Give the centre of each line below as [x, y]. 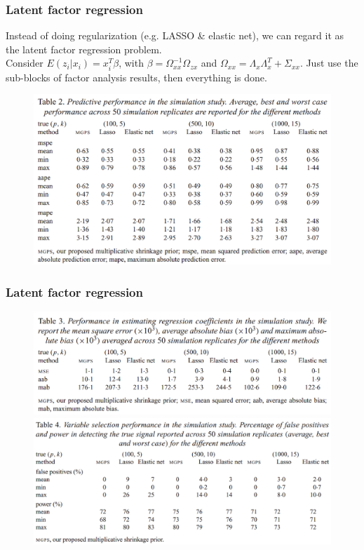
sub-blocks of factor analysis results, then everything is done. [136, 77]
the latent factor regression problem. [84, 49]
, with [131, 63]
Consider [25, 63]
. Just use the [329, 63]
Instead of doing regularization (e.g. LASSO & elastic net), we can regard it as [175, 35]
